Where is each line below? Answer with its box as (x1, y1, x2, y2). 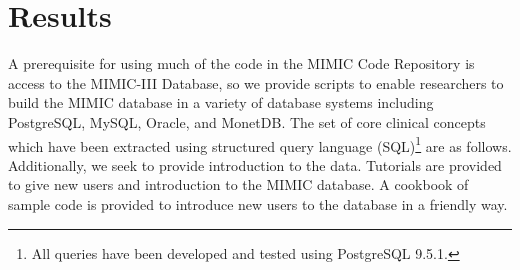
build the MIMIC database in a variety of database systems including (8, 92, 434, 113)
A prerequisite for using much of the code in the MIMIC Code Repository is (8, 53, 475, 74)
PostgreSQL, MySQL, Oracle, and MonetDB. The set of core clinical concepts (8, 111, 486, 132)
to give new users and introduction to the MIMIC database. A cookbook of (8, 174, 469, 195)
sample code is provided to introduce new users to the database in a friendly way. (8, 193, 508, 214)
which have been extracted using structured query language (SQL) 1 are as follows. (8, 132, 512, 156)
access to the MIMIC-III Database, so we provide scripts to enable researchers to (8, 72, 504, 93)
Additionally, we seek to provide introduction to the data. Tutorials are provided (8, 154, 502, 175)
